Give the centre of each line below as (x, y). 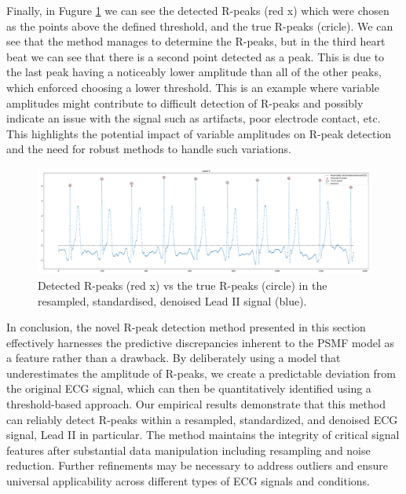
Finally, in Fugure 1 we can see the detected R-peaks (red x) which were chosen (198, 10)
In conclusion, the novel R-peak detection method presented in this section (186, 327)
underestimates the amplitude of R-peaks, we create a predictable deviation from (201, 373)
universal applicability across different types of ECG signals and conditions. (188, 481)
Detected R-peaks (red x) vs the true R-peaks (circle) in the (183, 285)
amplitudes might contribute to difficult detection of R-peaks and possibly (185, 102)
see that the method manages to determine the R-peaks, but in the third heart (196, 41)
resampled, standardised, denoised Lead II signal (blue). (172, 300)
